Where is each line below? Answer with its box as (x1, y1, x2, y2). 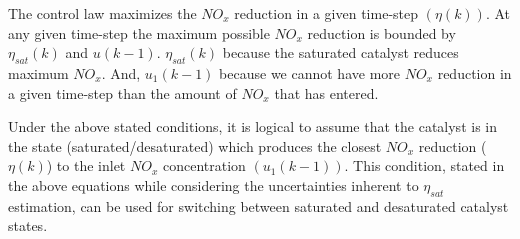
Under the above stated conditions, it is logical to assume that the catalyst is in (8, 116, 497, 137)
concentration (162, 155, 246, 176)
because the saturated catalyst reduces (222, 42, 459, 63)
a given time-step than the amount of (8, 82, 237, 103)
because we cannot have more (219, 62, 401, 83)
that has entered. (274, 82, 379, 103)
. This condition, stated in (344, 155, 505, 176)
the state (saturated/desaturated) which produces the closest (8, 135, 382, 156)
